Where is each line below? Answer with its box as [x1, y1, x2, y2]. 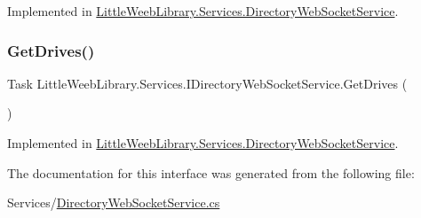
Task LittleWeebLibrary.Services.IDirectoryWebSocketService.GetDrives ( [7, 74, 408, 92]
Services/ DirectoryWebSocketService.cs [7, 193, 220, 212]
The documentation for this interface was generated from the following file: [7, 163, 415, 182]
